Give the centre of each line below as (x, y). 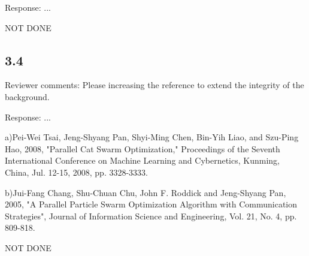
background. (27, 96)
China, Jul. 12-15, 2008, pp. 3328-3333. (76, 172)
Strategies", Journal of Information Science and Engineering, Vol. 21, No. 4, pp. (151, 216)
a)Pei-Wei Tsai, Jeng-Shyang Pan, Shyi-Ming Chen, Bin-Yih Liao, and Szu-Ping (152, 137)
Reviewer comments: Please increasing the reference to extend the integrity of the (154, 85)
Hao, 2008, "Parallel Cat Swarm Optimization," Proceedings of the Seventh (143, 148)
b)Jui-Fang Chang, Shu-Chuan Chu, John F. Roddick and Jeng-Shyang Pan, (146, 192)
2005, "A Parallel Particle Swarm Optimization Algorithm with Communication (151, 204)
